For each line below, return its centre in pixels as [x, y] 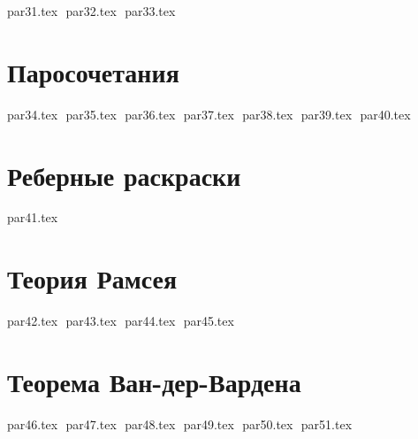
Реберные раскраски [124, 175]
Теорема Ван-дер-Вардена [154, 381]
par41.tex [33, 217]
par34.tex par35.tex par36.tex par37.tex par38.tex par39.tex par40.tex [209, 114]
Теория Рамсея [92, 278]
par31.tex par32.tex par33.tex [91, 11]
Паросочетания [93, 71]
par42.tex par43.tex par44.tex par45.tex [121, 321]
